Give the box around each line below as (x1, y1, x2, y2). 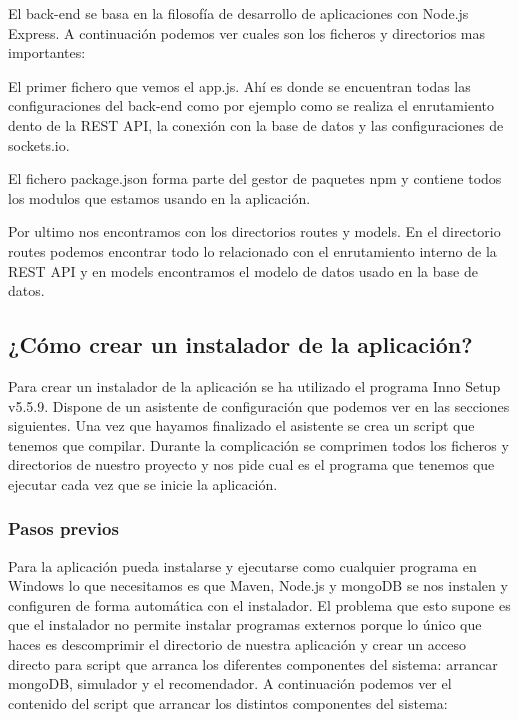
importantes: (8, 42, 86, 63)
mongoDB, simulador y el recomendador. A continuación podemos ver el (8, 673, 452, 694)
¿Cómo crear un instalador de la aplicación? (8, 329, 473, 360)
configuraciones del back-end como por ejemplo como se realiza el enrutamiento (8, 95, 494, 116)
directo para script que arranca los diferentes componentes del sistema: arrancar (8, 653, 498, 674)
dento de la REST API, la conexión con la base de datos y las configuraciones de (8, 114, 504, 135)
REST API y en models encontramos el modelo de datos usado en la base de (8, 260, 478, 281)
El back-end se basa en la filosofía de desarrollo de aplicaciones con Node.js (8, 3, 469, 23)
